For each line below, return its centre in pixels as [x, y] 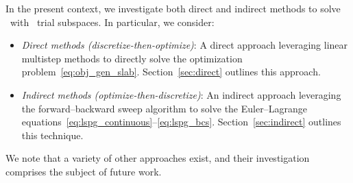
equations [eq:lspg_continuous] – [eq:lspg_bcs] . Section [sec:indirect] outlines [181, 122]
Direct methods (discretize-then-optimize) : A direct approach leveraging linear [185, 45]
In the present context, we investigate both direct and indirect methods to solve [173, 8]
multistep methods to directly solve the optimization [132, 58]
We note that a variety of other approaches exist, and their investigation [158, 158]
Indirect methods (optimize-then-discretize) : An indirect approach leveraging [181, 94]
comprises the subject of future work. [84, 171]
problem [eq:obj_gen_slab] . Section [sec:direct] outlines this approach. [171, 72]
